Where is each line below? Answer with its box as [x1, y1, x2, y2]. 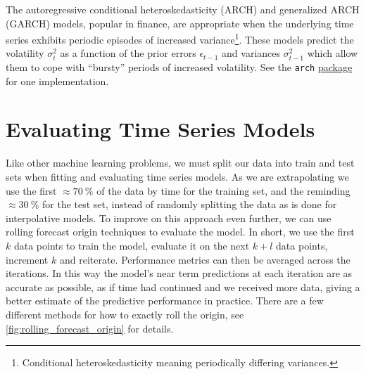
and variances [222, 46, 281, 60]
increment [6, 252, 49, 266]
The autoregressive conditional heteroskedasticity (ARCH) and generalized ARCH [6, 2, 360, 16]
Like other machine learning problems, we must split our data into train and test [6, 155, 355, 170]
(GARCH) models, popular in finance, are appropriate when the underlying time [6, 15, 354, 30]
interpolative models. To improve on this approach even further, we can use [6, 210, 332, 225]
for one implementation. [6, 73, 109, 88]
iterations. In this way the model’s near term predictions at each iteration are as [6, 266, 353, 280]
